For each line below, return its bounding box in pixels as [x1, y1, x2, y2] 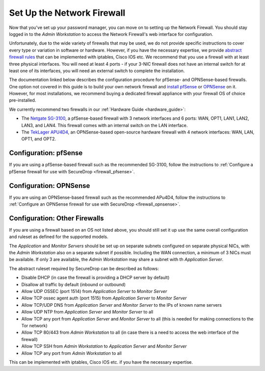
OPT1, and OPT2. [21, 136, 56, 142]
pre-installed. [9, 97, 36, 103]
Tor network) [21, 322, 48, 328]
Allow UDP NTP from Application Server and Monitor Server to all [21, 309, 154, 315]
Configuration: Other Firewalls [9, 214, 104, 222]
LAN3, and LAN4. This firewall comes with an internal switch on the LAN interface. [21, 122, 188, 128]
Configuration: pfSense [9, 149, 83, 157]
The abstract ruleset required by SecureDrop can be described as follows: [9, 265, 159, 271]
